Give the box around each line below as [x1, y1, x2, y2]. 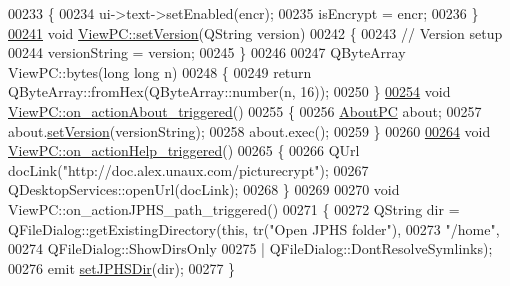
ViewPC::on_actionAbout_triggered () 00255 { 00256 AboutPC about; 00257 [8, 100, 482, 121]
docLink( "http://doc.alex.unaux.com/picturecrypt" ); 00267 [8, 159, 369, 180]
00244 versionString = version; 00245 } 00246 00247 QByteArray [8, 42, 406, 63]
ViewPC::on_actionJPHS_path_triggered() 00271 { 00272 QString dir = [8, 198, 460, 219]
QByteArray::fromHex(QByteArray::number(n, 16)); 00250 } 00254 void [8, 81, 451, 102]
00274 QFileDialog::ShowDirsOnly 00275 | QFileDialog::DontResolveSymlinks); [8, 238, 493, 259]
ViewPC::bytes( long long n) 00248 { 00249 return [8, 61, 312, 82]
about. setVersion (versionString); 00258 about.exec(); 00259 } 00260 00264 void [8, 120, 491, 141]
